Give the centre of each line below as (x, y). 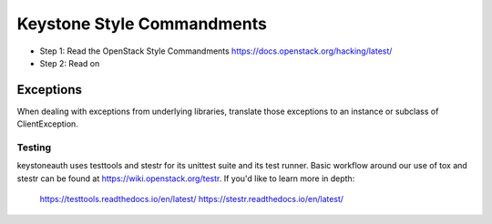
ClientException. (48, 124)
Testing (34, 148)
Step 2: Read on (70, 63)
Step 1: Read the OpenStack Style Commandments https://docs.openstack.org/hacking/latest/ (216, 51)
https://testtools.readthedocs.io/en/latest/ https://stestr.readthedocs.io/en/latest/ (192, 199)
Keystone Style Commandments (142, 24)
